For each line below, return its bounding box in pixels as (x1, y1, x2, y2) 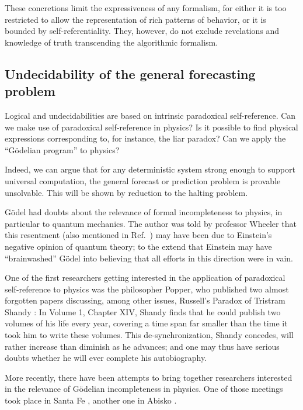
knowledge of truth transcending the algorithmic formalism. (5, 36, 218, 48)
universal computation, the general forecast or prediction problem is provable (5, 174, 281, 187)
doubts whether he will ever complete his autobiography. (5, 352, 207, 364)
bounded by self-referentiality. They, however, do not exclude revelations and (5, 25, 280, 37)
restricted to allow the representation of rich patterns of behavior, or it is (5, 13, 266, 25)
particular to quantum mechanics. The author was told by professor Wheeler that (5, 217, 297, 229)
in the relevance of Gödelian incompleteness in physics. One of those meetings (5, 383, 283, 395)
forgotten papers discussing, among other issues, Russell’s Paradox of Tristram (5, 294, 285, 306)
